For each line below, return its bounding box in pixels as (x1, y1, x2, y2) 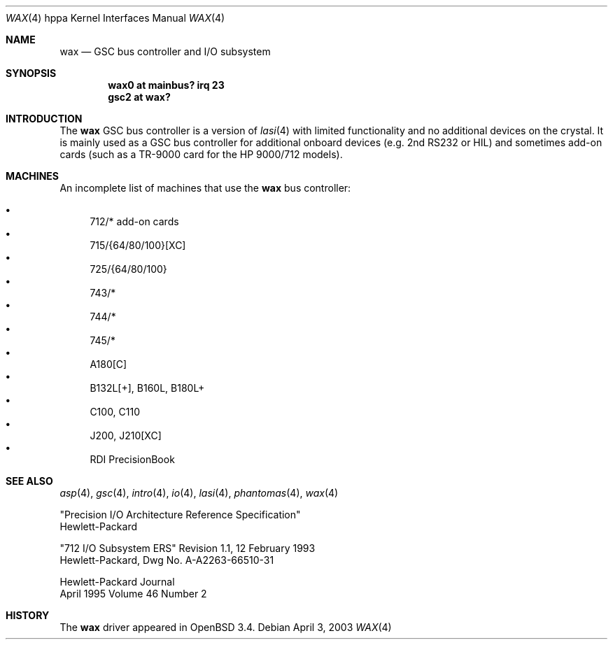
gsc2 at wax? (108, 91, 171, 103)
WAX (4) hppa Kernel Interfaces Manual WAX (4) (6, 12, 225, 24)
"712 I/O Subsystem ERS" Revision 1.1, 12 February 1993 (59, 542, 316, 554)
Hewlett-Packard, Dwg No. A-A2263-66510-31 (59, 554, 274, 566)
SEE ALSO (6, 475, 53, 487)
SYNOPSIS (6, 67, 57, 79)
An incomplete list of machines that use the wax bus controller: (59, 182, 351, 194)
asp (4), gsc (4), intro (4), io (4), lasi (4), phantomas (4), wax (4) (59, 487, 339, 499)
